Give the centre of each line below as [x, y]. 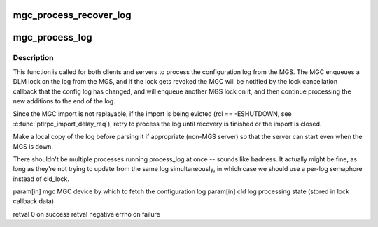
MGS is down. [33, 146]
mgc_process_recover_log [72, 15]
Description [33, 58]
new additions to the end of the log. [64, 101]
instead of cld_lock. [41, 179]
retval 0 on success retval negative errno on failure [86, 214]
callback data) [34, 201]
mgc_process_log [52, 37]
